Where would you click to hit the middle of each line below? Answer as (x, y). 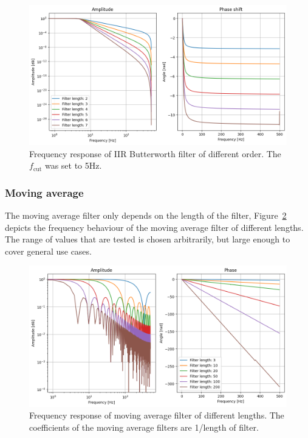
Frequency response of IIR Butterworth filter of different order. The (155, 153)
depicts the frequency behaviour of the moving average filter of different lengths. (154, 227)
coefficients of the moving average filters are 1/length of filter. (144, 427)
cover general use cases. (48, 251)
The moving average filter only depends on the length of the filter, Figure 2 (146, 215)
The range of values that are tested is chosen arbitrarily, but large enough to (148, 239)
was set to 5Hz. (73, 165)
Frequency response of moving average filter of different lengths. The (157, 415)
